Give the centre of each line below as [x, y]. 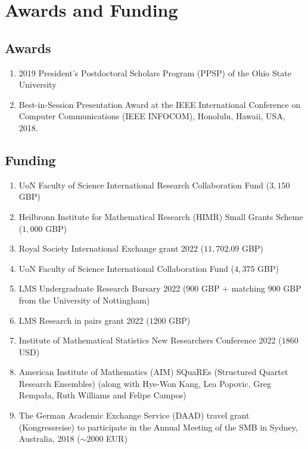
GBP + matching [234, 288]
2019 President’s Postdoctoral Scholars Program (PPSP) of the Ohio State [155, 72]
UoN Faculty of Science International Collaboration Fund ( [127, 268]
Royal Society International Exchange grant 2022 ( [111, 248]
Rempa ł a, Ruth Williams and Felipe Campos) [102, 395]
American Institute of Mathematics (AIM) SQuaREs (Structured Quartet [153, 372]
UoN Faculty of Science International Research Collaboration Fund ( [144, 185]
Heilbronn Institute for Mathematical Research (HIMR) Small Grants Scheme [161, 216]
